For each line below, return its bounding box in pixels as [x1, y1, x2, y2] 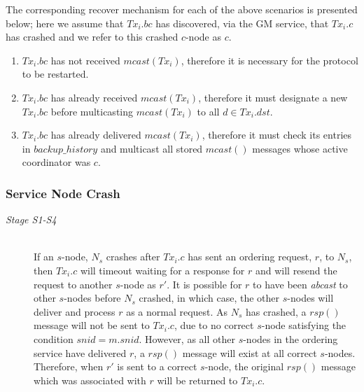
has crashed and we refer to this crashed [6, 29, 178, 44]
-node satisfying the [261, 318, 346, 332]
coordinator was [22, 155, 91, 169]
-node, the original [204, 359, 284, 374]
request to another [34, 276, 113, 291]
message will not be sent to [34, 318, 150, 332]
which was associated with [34, 372, 146, 387]
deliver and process [34, 304, 115, 318]
